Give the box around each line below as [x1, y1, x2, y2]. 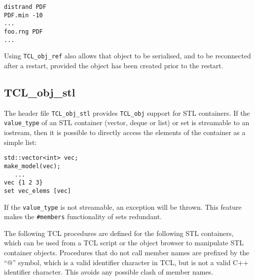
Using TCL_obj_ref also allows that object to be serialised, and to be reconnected [4, 50, 251, 61]
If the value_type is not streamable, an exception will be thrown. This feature [4, 201, 242, 212]
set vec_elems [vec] [4, 187, 72, 194]
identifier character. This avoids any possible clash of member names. [4, 267, 214, 277]
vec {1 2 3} [4, 179, 43, 187]
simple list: [4, 137, 37, 147]
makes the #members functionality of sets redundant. [4, 211, 162, 222]
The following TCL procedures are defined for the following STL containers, [4, 228, 234, 238]
